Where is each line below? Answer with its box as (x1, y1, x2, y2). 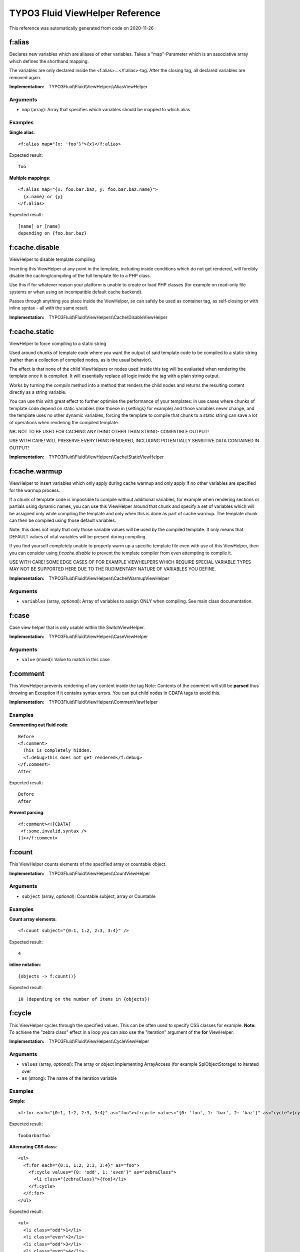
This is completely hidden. (23, 748, 92, 753)
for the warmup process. (9, 487, 60, 493)
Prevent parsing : (9, 809, 45, 816)
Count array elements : (9, 916, 57, 922)
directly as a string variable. (9, 389, 67, 395)
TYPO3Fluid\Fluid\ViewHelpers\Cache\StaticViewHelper (48, 454, 164, 460)
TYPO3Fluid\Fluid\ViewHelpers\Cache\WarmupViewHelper (48, 575, 169, 581)
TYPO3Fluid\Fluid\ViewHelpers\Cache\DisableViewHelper (48, 314, 167, 320)
